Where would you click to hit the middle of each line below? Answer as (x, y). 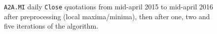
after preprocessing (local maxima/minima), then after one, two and (107, 16)
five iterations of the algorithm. (51, 26)
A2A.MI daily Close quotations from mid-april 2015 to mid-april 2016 (108, 6)
